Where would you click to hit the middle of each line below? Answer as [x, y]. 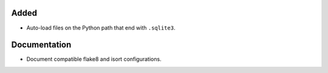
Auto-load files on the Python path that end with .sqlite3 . [101, 28]
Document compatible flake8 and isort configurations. [94, 59]
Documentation [41, 45]
